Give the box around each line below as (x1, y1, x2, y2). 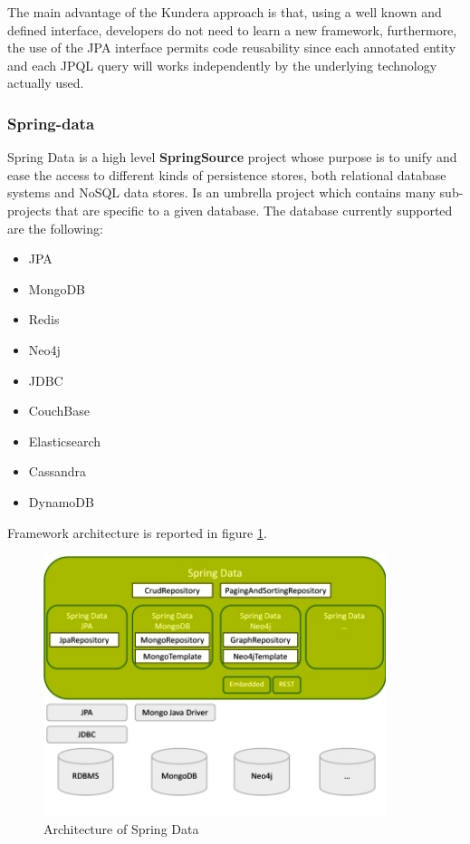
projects (7, 200, 52, 219)
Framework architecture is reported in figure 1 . (7, 523, 267, 542)
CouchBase (28, 401, 90, 420)
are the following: (7, 218, 103, 237)
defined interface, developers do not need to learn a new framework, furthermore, (7, 20, 457, 39)
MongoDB (28, 279, 86, 298)
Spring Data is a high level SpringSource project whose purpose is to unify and (7, 148, 457, 167)
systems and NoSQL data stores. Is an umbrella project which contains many (7, 183, 436, 202)
